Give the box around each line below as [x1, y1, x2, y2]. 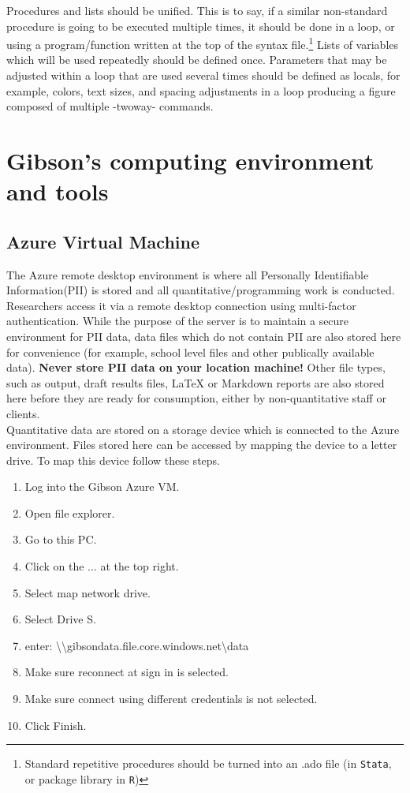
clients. [6, 405, 40, 421]
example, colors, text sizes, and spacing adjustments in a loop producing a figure [6, 82, 396, 99]
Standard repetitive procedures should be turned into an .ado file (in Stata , [24, 755, 392, 772]
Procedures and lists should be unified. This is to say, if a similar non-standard [6, 2, 388, 18]
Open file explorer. [24, 504, 115, 521]
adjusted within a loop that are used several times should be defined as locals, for [6, 67, 401, 84]
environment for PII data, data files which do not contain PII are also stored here [6, 327, 401, 344]
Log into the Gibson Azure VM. [24, 478, 180, 495]
